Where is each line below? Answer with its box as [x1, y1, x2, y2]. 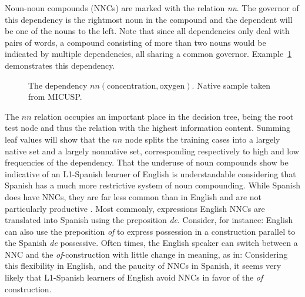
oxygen [159, 82, 185, 90]
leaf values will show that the [5, 133, 110, 145]
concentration [107, 82, 156, 90]
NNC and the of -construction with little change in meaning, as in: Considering [5, 248, 288, 260]
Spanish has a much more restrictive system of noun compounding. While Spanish [5, 179, 301, 191]
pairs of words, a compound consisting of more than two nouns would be [5, 36, 266, 48]
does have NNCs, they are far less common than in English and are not [5, 190, 262, 203]
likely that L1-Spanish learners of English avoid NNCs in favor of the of [5, 271, 263, 283]
